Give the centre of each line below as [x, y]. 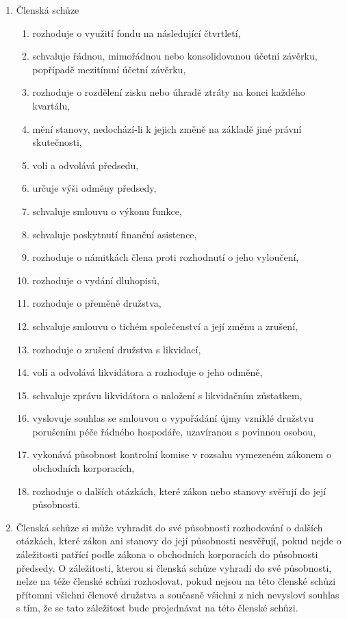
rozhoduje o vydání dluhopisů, [96, 280]
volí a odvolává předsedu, [86, 165]
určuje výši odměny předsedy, [94, 188]
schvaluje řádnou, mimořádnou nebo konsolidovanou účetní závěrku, [175, 56]
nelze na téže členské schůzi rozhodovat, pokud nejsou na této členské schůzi [176, 581]
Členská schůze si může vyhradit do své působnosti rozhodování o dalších [169, 527]
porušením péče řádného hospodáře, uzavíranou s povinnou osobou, [174, 431]
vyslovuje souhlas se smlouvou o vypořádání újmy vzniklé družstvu [173, 418]
